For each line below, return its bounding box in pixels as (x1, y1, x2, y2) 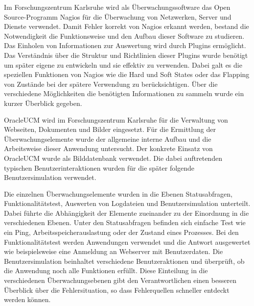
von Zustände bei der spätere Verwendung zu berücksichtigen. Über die (4, 78, 218, 89)
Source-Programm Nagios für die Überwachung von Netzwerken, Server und (4, 11, 231, 22)
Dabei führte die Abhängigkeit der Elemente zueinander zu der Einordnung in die (4, 207, 249, 218)
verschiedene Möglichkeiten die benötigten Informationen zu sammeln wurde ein (4, 88, 244, 99)
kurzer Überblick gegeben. (4, 98, 82, 108)
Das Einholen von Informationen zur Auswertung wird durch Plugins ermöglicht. (4, 40, 246, 51)
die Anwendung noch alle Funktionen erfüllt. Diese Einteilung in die (4, 265, 208, 276)
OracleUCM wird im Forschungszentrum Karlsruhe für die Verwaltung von (4, 114, 228, 125)
